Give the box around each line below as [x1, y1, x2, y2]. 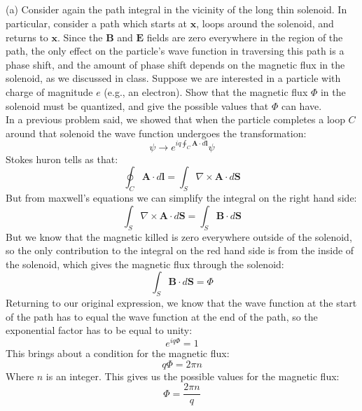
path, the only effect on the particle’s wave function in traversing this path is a [6, 43, 344, 58]
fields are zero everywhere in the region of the [146, 29, 343, 44]
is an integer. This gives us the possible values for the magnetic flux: [46, 368, 340, 383]
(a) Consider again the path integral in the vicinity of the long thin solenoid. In [6, 2, 347, 17]
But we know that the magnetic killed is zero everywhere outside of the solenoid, [6, 229, 352, 244]
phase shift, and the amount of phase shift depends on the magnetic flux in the [6, 57, 345, 71]
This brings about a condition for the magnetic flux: [6, 346, 230, 360]
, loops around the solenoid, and [196, 15, 334, 30]
